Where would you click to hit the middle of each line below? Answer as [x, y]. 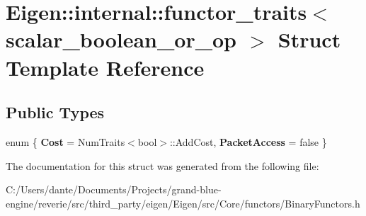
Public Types [55, 112]
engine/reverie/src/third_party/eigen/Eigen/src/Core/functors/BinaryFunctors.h [183, 203]
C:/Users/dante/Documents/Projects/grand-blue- [114, 189]
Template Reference [105, 67]
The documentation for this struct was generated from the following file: [162, 165]
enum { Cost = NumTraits [65, 141]
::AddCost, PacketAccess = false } [248, 141]
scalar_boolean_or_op [121, 39]
